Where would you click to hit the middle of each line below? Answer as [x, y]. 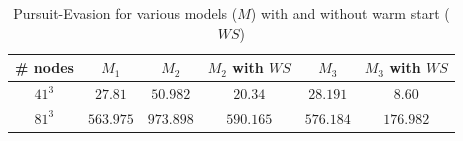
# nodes [44, 67]
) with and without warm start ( [350, 13]
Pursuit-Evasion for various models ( [125, 13]
